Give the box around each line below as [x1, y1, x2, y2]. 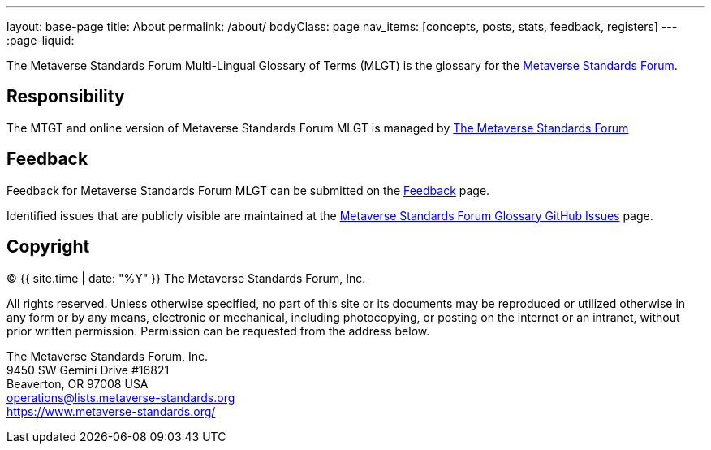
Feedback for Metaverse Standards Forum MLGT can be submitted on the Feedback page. [6, 183, 490, 197]
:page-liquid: [6, 33, 75, 47]
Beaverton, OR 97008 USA [6, 376, 149, 391]
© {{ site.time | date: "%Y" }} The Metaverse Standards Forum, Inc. [6, 270, 366, 285]
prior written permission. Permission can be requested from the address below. [6, 323, 430, 338]
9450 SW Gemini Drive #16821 [6, 362, 170, 377]
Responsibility [6, 86, 125, 107]
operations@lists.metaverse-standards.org [6, 390, 235, 405]
